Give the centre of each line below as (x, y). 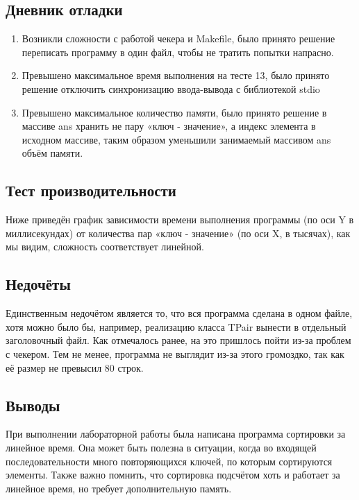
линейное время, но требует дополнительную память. (119, 488)
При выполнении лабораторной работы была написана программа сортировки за (176, 434)
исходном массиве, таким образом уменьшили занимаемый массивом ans (176, 139)
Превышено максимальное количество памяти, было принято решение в (174, 112)
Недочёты (38, 284)
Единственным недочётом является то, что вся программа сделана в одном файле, (179, 313)
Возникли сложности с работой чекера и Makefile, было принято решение (178, 38)
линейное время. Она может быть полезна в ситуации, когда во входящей (161, 447)
